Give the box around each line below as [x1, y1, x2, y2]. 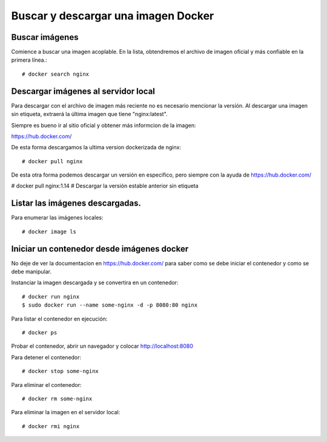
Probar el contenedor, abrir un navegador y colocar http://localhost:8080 [11, 342, 194, 350]
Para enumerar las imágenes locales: [11, 214, 104, 221]
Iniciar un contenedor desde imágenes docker [11, 244, 189, 254]
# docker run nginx [22, 293, 80, 300]
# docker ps [22, 330, 58, 336]
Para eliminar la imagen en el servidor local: [11, 409, 121, 416]
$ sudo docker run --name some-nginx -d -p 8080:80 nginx [22, 302, 198, 308]
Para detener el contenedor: [11, 354, 82, 361]
